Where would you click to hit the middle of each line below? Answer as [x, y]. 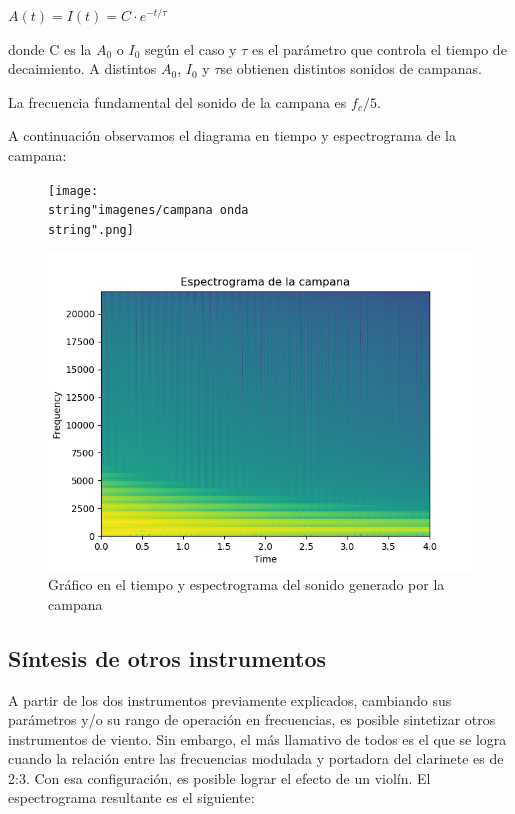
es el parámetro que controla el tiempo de [379, 48]
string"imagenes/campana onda [148, 210]
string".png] [91, 229]
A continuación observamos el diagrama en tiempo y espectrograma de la [232, 135]
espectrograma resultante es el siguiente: [131, 797]
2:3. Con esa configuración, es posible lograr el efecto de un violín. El [219, 777]
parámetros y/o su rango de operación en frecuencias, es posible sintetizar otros [252, 719]
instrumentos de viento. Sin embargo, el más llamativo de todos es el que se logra [257, 738]
